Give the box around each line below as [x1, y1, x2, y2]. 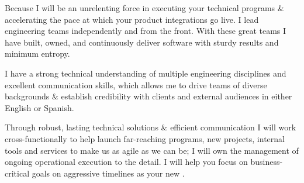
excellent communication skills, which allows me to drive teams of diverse [5, 78, 267, 91]
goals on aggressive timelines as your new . [32, 167, 185, 179]
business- [250, 156, 283, 168]
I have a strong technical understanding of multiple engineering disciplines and [5, 67, 286, 79]
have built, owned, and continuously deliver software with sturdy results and [5, 36, 279, 48]
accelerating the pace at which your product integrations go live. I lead [5, 13, 259, 25]
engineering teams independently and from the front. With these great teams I [5, 25, 286, 37]
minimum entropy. [5, 47, 70, 60]
